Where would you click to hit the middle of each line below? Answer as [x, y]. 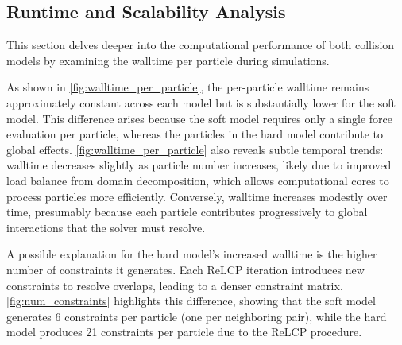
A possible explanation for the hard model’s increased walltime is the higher [192, 254]
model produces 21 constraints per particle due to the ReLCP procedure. [184, 332]
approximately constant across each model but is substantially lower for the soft [201, 102]
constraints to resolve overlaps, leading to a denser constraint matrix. [175, 285]
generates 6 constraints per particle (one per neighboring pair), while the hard [197, 316]
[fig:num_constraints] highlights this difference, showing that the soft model [191, 301]
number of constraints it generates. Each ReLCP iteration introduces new [186, 269]
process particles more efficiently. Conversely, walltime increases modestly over [197, 196]
